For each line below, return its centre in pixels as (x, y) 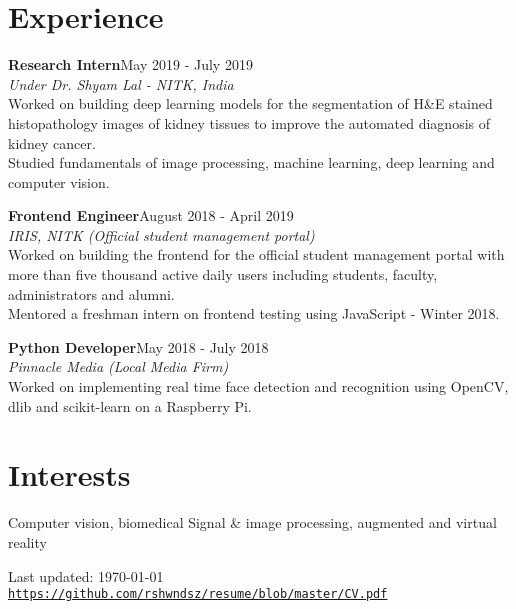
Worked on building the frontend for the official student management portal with (256, 254)
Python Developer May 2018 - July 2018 (138, 346)
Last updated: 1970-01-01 (86, 575)
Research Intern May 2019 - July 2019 (130, 64)
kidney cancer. (52, 142)
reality (27, 541)
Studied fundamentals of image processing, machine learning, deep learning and (251, 162)
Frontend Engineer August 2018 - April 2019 (151, 215)
